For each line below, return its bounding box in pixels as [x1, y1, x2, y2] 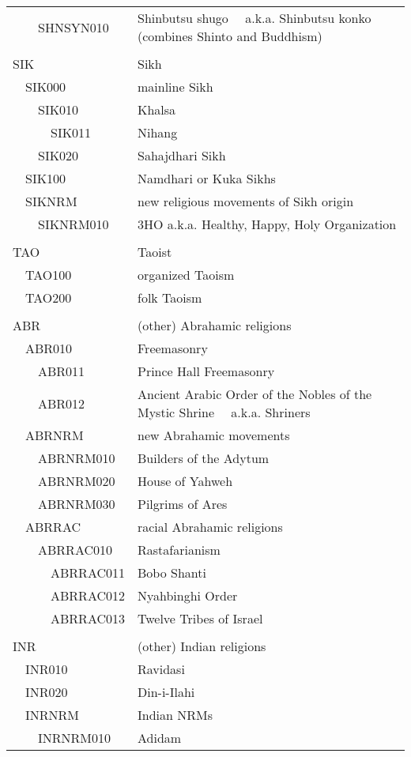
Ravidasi [137, 660, 185, 678]
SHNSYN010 [38, 17, 109, 36]
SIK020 [38, 146, 79, 164]
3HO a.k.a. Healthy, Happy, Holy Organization [137, 215, 397, 233]
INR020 [25, 683, 68, 701]
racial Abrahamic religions [137, 518, 283, 536]
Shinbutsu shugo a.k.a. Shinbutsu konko [137, 9, 371, 27]
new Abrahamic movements [137, 426, 290, 444]
